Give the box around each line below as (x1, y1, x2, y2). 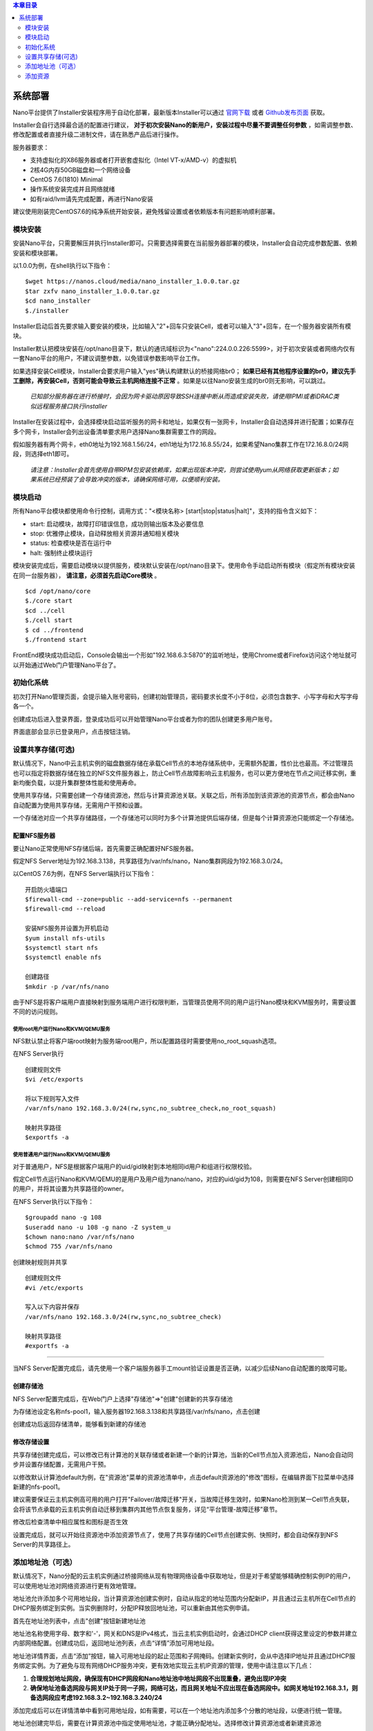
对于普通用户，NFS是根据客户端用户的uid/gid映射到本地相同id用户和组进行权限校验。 (12, 1162, 256, 1170)
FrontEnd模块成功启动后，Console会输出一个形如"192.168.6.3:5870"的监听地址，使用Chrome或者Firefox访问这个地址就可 (12, 651, 357, 659)
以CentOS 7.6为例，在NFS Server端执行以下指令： (12, 870, 156, 878)
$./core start (25, 597, 73, 605)
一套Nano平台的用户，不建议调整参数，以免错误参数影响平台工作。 (12, 354, 204, 363)
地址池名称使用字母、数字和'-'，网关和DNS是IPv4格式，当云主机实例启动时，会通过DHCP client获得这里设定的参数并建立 (12, 1629, 358, 1638)
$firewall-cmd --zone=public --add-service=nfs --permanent (25, 895, 233, 904)
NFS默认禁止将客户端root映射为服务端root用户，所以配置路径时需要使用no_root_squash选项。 (12, 1037, 280, 1045)
